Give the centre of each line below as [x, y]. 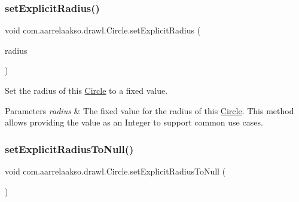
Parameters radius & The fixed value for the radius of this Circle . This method [149, 110]
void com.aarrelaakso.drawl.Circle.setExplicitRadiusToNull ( [115, 171]
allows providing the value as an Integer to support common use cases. [134, 122]
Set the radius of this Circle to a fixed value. [86, 90]
